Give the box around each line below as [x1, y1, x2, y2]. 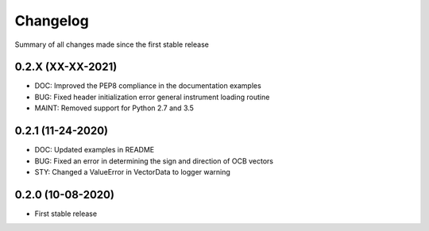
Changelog [14, 12, 89, 29]
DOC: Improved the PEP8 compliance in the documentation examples [34, 81, 261, 90]
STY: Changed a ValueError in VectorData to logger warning [34, 167, 230, 176]
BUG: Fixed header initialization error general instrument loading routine [34, 92, 270, 102]
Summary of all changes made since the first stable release [14, 40, 210, 49]
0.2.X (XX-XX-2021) [14, 60, 118, 74]
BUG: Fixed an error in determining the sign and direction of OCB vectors [34, 156, 274, 166]
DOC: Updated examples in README [34, 145, 155, 155]
